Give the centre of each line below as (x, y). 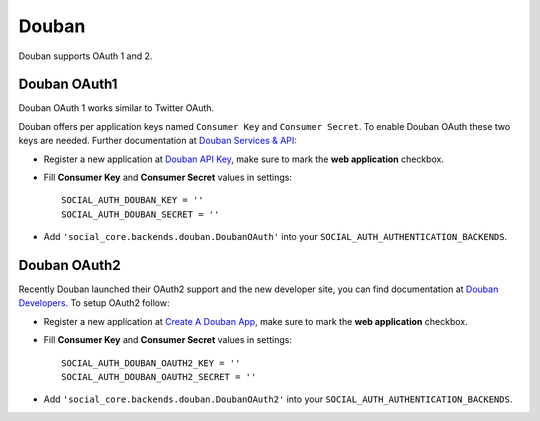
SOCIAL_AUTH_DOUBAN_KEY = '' (132, 200)
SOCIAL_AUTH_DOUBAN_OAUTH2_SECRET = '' (159, 377)
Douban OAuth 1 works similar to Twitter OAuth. (116, 108)
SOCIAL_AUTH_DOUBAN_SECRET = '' (140, 214)
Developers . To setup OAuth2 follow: (94, 303)
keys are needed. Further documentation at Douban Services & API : (157, 141)
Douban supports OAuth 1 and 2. (85, 56)
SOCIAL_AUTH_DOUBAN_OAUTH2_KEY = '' (151, 363)
